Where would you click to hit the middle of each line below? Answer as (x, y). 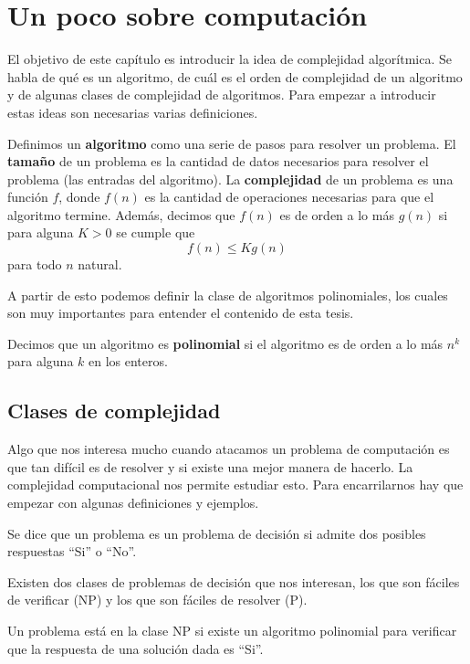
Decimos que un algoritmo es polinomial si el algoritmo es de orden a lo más (225, 343)
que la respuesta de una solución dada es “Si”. (136, 648)
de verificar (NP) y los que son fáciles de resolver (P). (157, 600)
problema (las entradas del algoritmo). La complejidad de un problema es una (230, 179)
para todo (35, 264)
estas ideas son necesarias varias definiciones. (133, 112)
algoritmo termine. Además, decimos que (121, 214)
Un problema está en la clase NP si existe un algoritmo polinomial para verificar (232, 630)
